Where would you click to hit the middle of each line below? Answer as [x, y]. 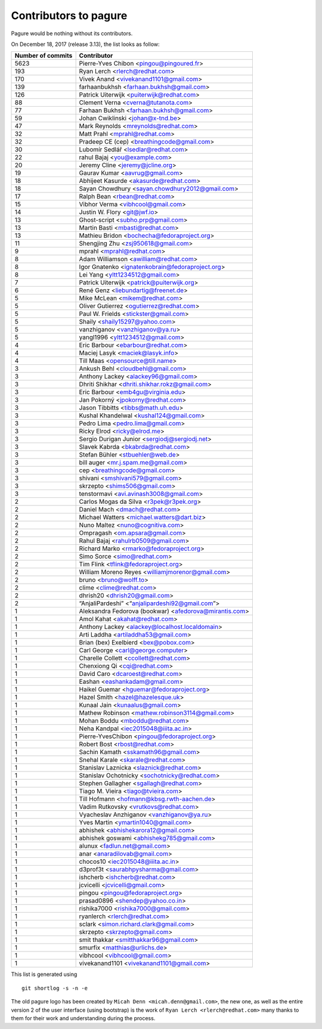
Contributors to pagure [69, 16]
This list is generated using [44, 974]
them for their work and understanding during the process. [83, 1018]
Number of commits [44, 55]
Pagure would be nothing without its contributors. [72, 33]
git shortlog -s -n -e [55, 988]
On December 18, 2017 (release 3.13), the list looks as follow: [86, 44]
